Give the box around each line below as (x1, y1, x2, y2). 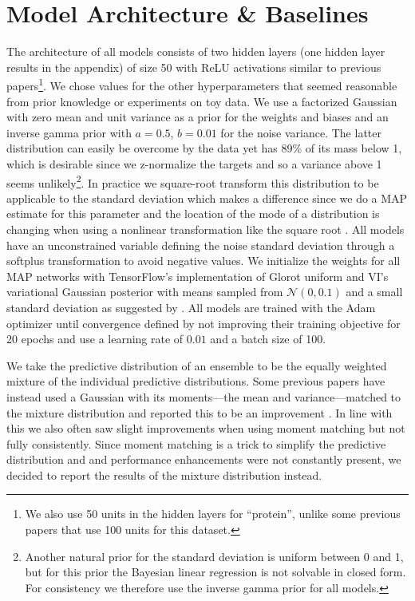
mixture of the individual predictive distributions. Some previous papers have (6, 373, 385, 389)
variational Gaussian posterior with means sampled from (6, 283, 283, 300)
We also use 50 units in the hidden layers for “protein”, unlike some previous (25, 505, 401, 522)
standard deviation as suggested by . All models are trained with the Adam (6, 299, 376, 315)
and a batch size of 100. (210, 330, 326, 347)
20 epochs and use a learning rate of (6, 330, 184, 347)
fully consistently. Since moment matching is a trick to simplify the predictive (6, 435, 386, 452)
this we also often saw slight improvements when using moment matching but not (6, 420, 405, 437)
